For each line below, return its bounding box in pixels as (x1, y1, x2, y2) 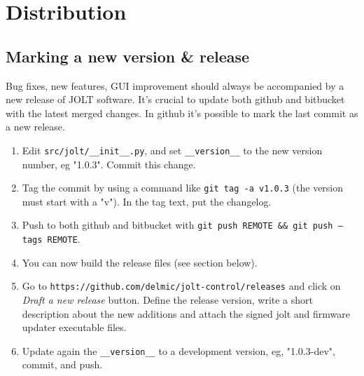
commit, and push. (22, 357, 103, 372)
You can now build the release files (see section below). (22, 255, 258, 269)
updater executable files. (22, 320, 127, 335)
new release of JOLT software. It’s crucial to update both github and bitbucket (6, 92, 345, 107)
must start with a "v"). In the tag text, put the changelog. (22, 194, 272, 208)
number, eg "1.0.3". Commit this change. (22, 156, 196, 171)
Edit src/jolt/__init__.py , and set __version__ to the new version (22, 142, 323, 157)
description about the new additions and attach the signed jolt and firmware (22, 306, 351, 321)
